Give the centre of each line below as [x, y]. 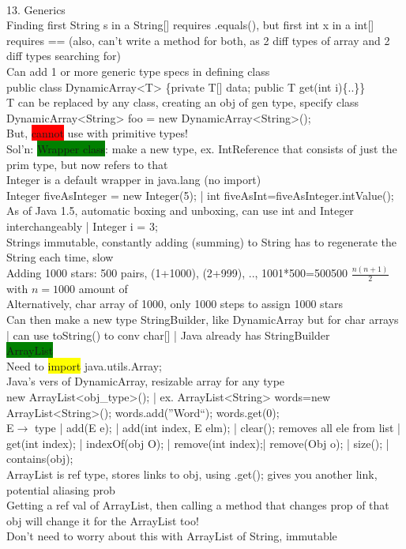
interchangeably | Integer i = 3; [82, 226]
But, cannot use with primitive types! [97, 133]
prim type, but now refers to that [87, 164]
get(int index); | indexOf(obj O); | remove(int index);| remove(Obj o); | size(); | [198, 443]
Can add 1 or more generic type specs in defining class [138, 71]
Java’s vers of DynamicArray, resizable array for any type [146, 381]
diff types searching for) [64, 56]
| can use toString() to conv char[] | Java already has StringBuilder [168, 335]
